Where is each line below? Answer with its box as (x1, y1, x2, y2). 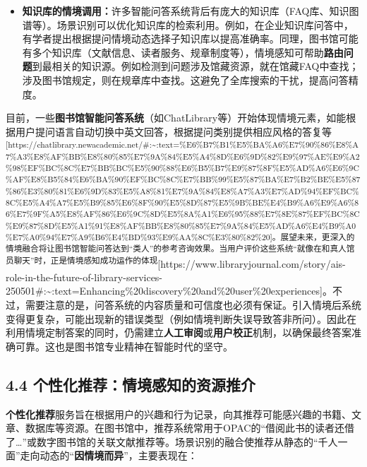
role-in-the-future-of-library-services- (6, 269, 163, 284)
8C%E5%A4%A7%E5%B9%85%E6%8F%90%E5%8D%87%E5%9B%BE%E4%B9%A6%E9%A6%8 (6, 196, 359, 208)
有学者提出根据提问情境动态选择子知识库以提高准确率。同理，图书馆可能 (22, 31, 359, 46)
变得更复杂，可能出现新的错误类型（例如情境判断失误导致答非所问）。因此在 (6, 311, 356, 326)
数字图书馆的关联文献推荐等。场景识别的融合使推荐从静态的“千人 (36, 434, 338, 449)
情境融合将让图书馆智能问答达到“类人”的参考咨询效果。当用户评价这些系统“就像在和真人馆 (6, 242, 355, 254)
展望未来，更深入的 (280, 230, 355, 242)
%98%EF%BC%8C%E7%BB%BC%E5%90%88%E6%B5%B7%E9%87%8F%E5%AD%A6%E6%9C (6, 162, 359, 173)
